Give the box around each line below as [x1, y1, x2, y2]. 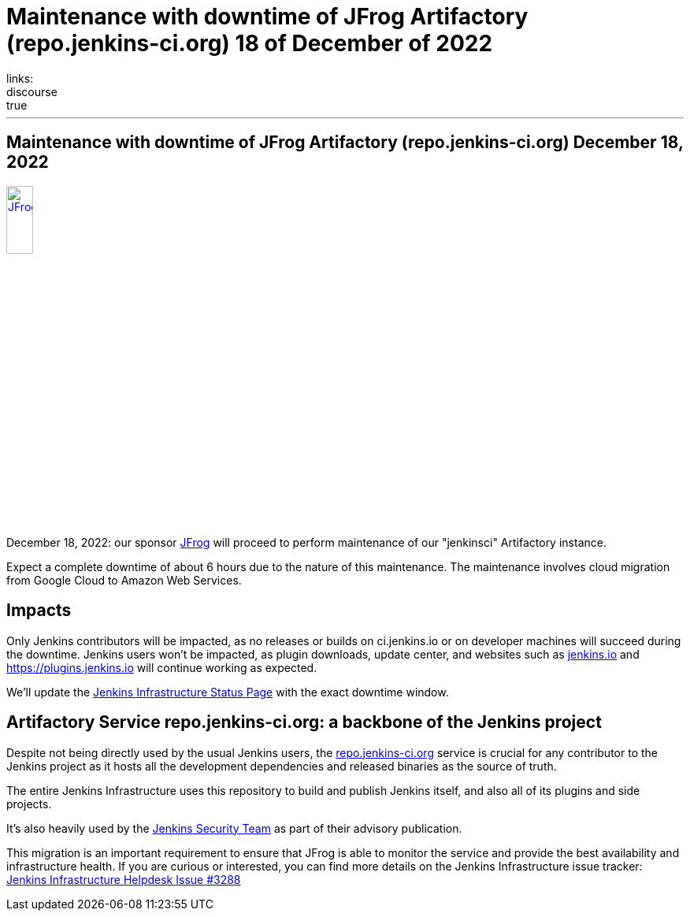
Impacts [6, 600, 72, 621]
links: [6, 71, 34, 85]
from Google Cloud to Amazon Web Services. [6, 573, 242, 587]
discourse [6, 84, 57, 98]
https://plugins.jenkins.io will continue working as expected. [6, 660, 317, 674]
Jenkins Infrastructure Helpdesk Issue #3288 [6, 872, 241, 886]
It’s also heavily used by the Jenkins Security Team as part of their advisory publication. [6, 821, 462, 835]
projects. [6, 796, 52, 811]
